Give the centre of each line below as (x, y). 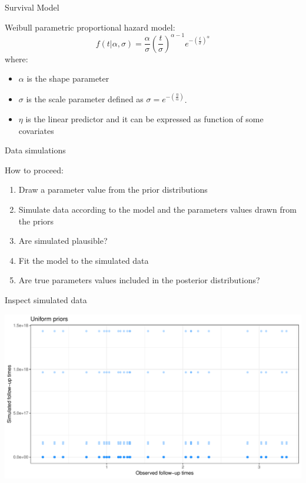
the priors (36, 221)
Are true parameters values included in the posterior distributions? (139, 280)
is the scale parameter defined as (85, 99)
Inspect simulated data (46, 299)
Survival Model (32, 7)
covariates (36, 130)
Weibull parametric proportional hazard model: (90, 27)
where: (16, 58)
